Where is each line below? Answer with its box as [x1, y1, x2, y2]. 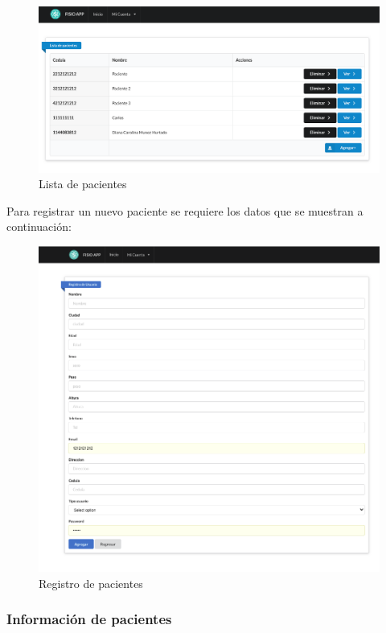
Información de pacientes [6, 609, 172, 629]
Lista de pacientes [39, 175, 127, 192]
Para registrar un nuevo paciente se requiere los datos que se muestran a [6, 202, 363, 219]
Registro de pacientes [39, 574, 143, 591]
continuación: [6, 218, 72, 235]
